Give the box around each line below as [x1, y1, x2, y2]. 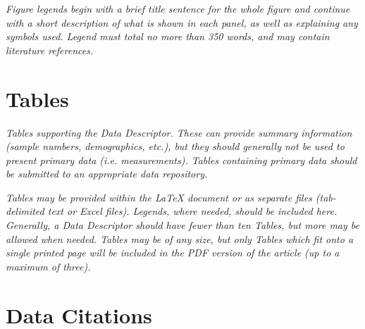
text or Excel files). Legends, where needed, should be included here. [47, 204, 338, 218]
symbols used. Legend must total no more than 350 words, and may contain [6, 29, 330, 44]
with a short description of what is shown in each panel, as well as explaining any [6, 15, 358, 30]
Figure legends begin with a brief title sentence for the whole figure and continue [6, 1, 350, 15]
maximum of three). [6, 259, 91, 273]
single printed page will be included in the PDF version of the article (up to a [6, 245, 340, 260]
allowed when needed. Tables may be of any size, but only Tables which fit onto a [6, 231, 354, 246]
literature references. [6, 42, 94, 57]
